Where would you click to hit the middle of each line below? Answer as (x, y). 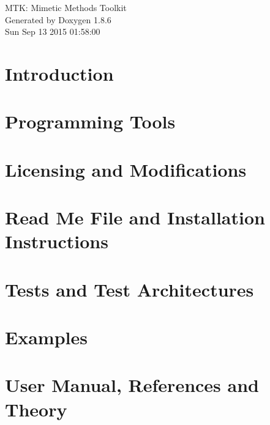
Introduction (59, 73)
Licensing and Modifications (126, 169)
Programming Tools (90, 121)
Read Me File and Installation (135, 217)
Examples (46, 337)
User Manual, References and (132, 385)
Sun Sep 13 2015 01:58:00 (53, 31)
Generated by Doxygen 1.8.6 (58, 19)
